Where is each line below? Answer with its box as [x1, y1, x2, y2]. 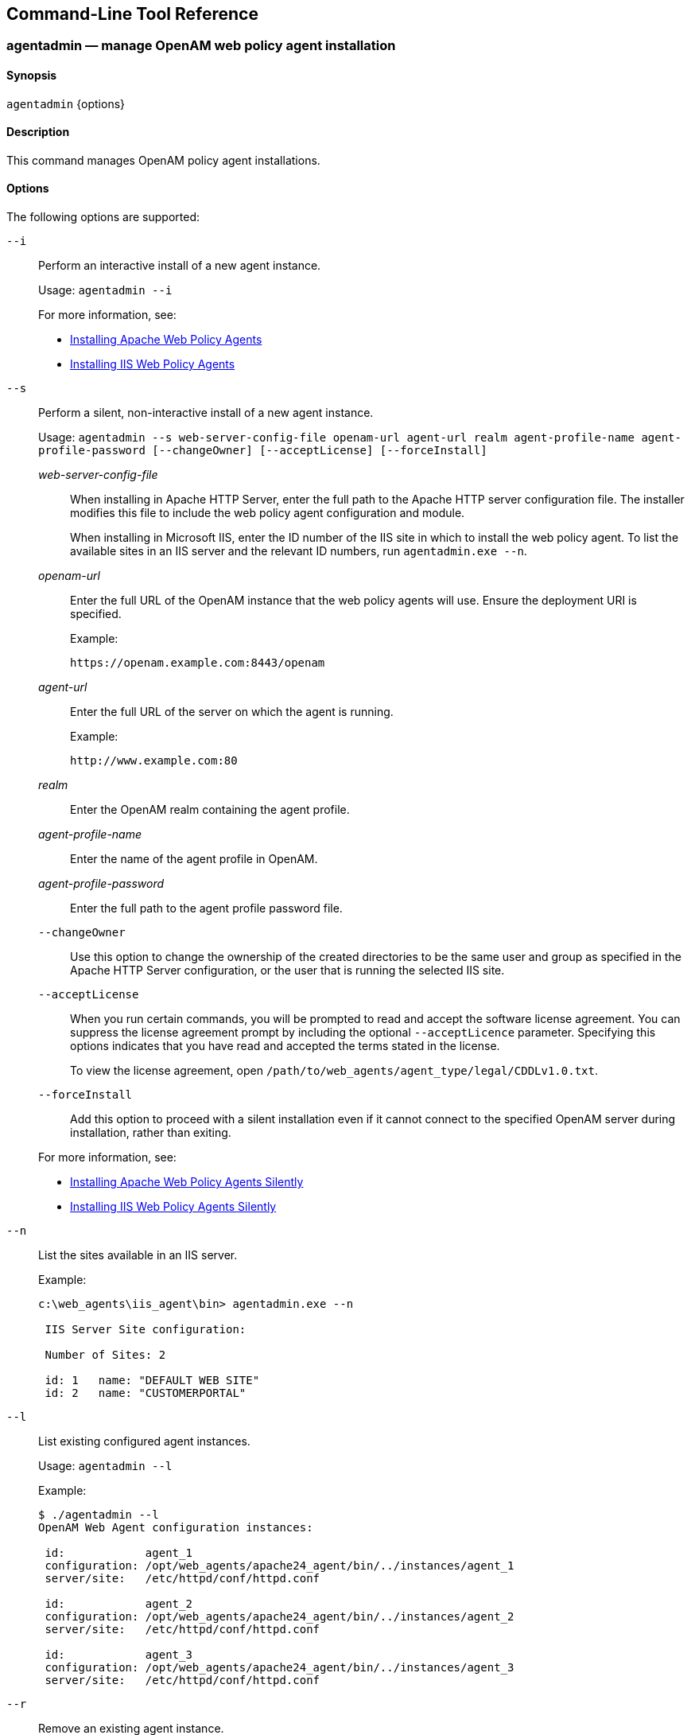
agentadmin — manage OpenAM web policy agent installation [6, 37, 396, 54]
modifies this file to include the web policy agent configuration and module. [70, 506, 465, 520]
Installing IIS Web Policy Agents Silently [70, 1200, 277, 1214]
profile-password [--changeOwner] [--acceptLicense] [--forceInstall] [38, 444, 487, 457]
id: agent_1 [45, 1546, 192, 1560]
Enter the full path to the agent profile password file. [70, 901, 343, 916]
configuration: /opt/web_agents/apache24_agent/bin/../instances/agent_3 [45, 1661, 514, 1675]
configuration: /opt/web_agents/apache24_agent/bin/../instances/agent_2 [45, 1610, 514, 1624]
